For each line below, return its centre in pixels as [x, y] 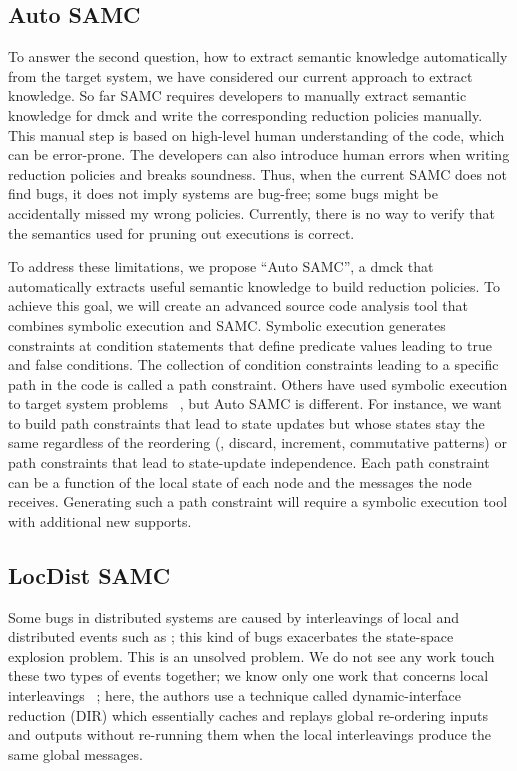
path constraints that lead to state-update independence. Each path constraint [249, 462]
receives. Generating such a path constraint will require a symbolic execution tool [258, 501]
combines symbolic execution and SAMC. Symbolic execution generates [227, 324]
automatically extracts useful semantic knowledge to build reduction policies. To [254, 285]
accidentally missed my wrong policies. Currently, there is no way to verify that [251, 212]
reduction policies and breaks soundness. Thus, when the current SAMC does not [257, 173]
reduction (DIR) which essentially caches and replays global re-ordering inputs [248, 714]
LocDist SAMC [89, 574]
